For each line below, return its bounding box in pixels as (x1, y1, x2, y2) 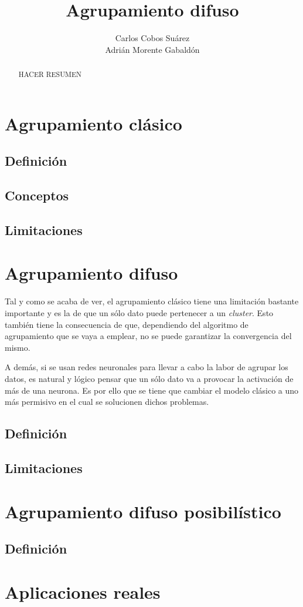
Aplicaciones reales (5, 579, 161, 603)
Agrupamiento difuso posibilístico (5, 499, 281, 523)
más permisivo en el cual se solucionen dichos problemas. (5, 395, 209, 408)
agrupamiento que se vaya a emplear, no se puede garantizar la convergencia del (5, 330, 292, 342)
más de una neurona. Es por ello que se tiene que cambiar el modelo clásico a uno (5, 384, 299, 396)
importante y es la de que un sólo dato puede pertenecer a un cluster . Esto (5, 307, 274, 319)
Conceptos (5, 186, 69, 204)
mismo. (5, 341, 30, 353)
